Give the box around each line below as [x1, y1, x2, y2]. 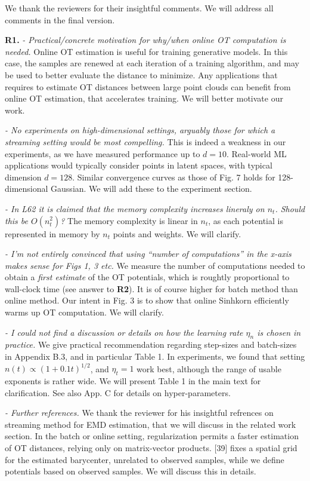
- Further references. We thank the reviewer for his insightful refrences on [5, 406, 274, 419]
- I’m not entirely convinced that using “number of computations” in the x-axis [5, 247, 292, 260]
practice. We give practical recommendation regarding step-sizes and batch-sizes [5, 338, 297, 351]
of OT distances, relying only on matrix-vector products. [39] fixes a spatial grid [5, 441, 297, 454]
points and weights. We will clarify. [113, 227, 241, 240]
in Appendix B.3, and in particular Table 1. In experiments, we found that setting [5, 350, 305, 363]
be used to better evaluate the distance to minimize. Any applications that [5, 68, 278, 81]
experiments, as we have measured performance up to [5, 147, 200, 160]
